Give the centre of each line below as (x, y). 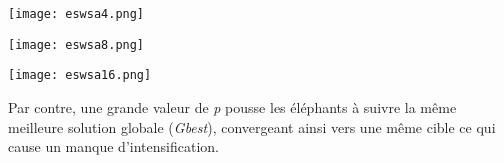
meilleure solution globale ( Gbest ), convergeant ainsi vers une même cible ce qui (252, 126)
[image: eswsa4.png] (76, 14)
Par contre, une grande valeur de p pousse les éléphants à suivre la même (232, 106)
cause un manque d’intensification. (113, 146)
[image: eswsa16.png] (80, 75)
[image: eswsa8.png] (76, 44)
